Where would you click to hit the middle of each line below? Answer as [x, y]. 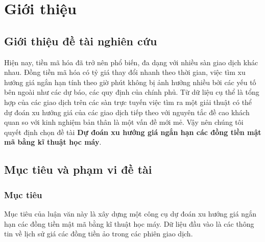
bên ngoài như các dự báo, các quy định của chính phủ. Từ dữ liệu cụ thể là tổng [132, 92]
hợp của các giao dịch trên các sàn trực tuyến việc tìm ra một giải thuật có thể [128, 102]
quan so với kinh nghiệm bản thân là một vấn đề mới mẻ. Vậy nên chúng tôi [124, 122]
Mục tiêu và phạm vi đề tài [78, 169]
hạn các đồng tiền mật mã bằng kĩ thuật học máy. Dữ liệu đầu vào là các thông [129, 223]
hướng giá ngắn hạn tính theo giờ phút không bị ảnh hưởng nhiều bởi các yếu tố [130, 82]
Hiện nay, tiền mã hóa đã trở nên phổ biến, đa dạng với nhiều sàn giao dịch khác [131, 62]
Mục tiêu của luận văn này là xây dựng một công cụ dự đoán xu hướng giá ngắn [130, 213]
